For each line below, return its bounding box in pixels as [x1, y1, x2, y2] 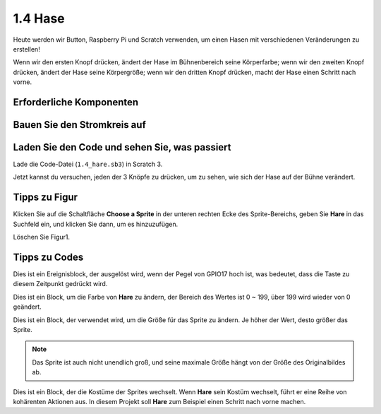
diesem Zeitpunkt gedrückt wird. [13, 280, 108, 288]
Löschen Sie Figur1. [13, 233, 71, 242]
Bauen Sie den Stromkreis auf [13, 119, 146, 131]
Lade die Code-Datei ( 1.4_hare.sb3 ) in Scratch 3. [13, 160, 163, 169]
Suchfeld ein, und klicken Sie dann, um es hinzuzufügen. [13, 220, 179, 228]
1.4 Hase [13, 11, 65, 26]
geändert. [13, 302, 42, 311]
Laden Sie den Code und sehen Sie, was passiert [13, 141, 232, 153]
